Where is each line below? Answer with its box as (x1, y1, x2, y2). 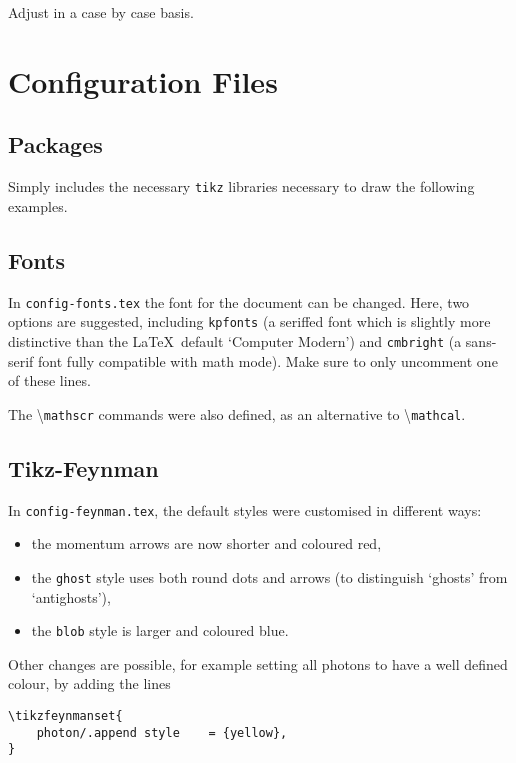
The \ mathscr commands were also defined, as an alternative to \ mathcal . (8, 403, 466, 424)
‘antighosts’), (31, 586, 111, 607)
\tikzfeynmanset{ (8, 708, 123, 723)
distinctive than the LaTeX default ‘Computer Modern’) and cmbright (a (8, 330, 462, 351)
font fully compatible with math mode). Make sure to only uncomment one (38, 350, 498, 371)
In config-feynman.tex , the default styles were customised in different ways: (8, 499, 482, 520)
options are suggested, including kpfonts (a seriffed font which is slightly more (8, 311, 491, 332)
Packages (8, 129, 103, 160)
